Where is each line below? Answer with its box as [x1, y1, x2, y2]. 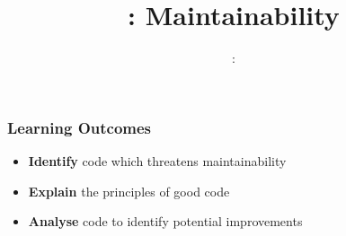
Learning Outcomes [7, 116, 152, 138]
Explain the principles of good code [28, 181, 230, 200]
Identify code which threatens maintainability [28, 152, 287, 170]
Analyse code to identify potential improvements [28, 212, 303, 231]
